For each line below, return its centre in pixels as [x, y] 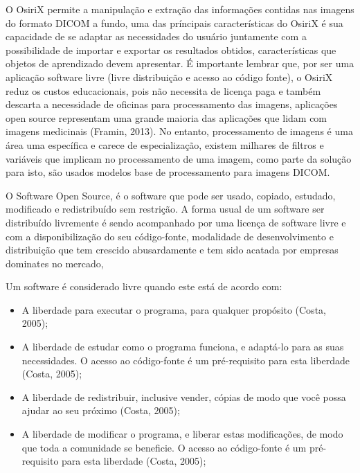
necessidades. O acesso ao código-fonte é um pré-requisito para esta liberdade [186, 360]
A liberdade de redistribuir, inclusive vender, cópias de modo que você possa [184, 396]
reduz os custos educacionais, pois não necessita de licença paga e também [163, 90]
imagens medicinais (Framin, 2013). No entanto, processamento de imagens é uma [179, 131]
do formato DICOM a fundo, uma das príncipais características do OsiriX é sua [174, 23]
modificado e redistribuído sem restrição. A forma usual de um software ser [165, 209]
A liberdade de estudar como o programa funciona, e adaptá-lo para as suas [183, 347]
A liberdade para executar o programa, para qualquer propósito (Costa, [174, 309]
